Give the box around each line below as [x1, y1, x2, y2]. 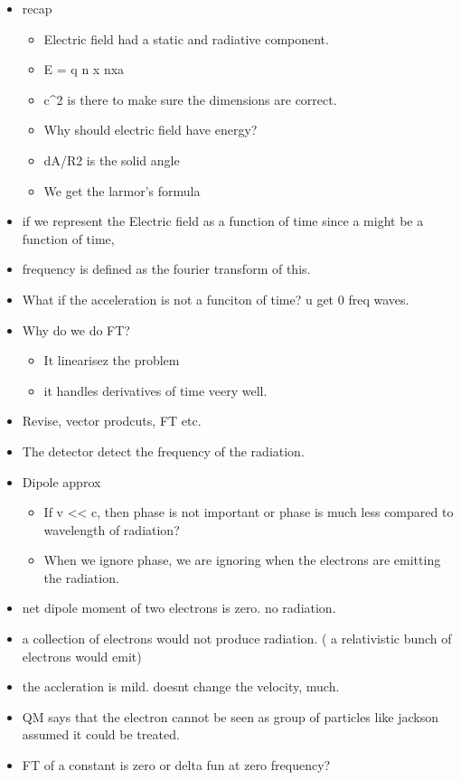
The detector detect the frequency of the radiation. [22, 441, 305, 460]
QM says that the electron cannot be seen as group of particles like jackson [22, 707, 439, 726]
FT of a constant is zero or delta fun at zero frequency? [22, 756, 331, 775]
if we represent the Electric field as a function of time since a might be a [22, 211, 424, 230]
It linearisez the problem [43, 351, 180, 370]
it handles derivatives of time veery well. [43, 381, 268, 399]
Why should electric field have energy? [43, 120, 258, 139]
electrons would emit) [22, 646, 142, 665]
